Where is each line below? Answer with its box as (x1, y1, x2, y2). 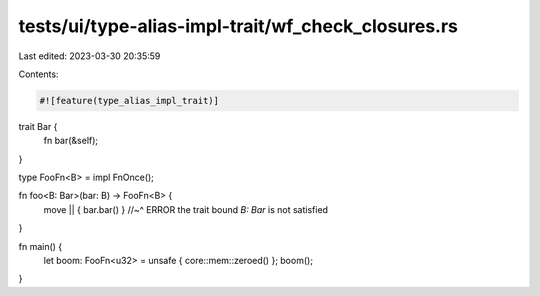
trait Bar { (18, 120, 58, 132)
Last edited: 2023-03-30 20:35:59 (18, 50, 161, 62)
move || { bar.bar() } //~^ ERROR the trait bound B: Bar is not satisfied (43, 203, 329, 215)
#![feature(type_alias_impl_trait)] (39, 95, 220, 106)
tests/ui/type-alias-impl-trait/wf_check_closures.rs (18, 15, 459, 37)
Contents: (18, 68, 59, 80)
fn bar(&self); (43, 135, 99, 147)
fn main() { (18, 240, 63, 252)
